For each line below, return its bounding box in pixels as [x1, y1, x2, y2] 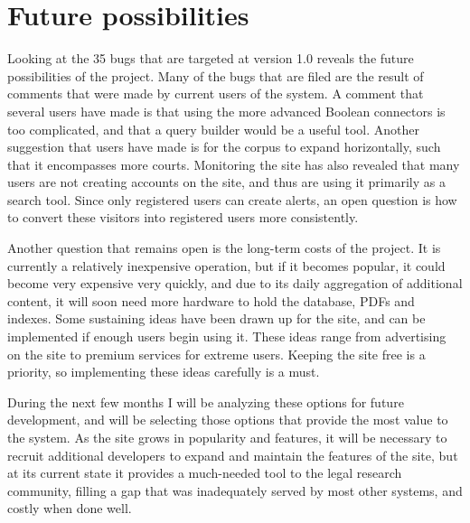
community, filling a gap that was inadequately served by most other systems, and [7, 481, 463, 500]
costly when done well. [7, 499, 132, 518]
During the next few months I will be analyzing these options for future [7, 392, 404, 411]
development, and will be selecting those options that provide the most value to [7, 410, 448, 429]
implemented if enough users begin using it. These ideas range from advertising [7, 327, 446, 346]
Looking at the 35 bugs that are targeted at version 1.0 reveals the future [7, 49, 414, 68]
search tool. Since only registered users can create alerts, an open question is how [7, 190, 457, 209]
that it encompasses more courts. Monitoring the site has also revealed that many [7, 154, 460, 173]
